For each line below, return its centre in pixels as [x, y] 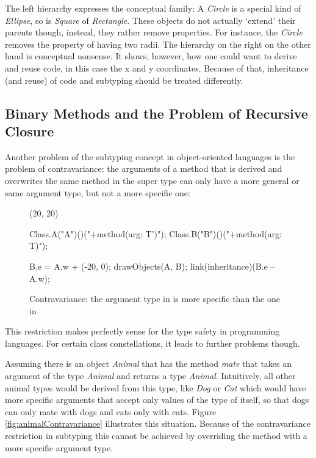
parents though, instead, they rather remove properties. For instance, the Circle [154, 32]
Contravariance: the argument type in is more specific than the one [155, 299]
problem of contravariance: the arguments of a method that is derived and [144, 168]
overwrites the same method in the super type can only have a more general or [152, 180]
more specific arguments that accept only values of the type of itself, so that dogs [157, 400]
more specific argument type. [59, 447]
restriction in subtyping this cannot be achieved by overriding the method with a [156, 436]
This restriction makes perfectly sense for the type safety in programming [142, 331]
